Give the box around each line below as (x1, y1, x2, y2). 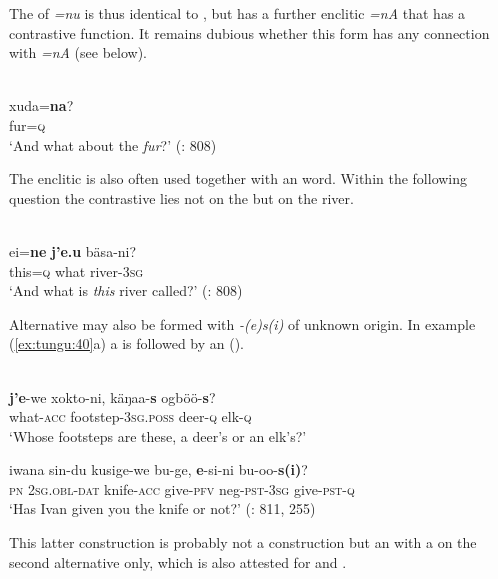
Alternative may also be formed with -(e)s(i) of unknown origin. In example (9, 313, 476, 334)
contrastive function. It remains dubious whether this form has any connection (9, 22, 490, 43)
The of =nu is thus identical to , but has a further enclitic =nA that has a (9, 3, 466, 23)
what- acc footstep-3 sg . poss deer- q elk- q (9, 406, 252, 427)
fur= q (9, 114, 46, 135)
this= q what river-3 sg (9, 260, 144, 281)
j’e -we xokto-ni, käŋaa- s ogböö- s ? (9, 386, 216, 407)
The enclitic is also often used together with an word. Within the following (9, 168, 468, 189)
